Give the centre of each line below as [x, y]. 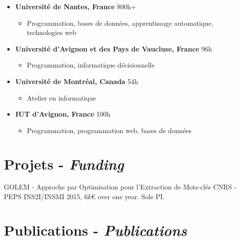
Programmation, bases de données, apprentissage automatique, [120, 23]
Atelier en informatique [62, 97]
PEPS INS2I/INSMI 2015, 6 [46, 197]
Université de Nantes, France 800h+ [76, 6]
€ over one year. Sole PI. [128, 197]
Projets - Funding [64, 164]
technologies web [52, 32]
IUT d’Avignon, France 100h [63, 114]
